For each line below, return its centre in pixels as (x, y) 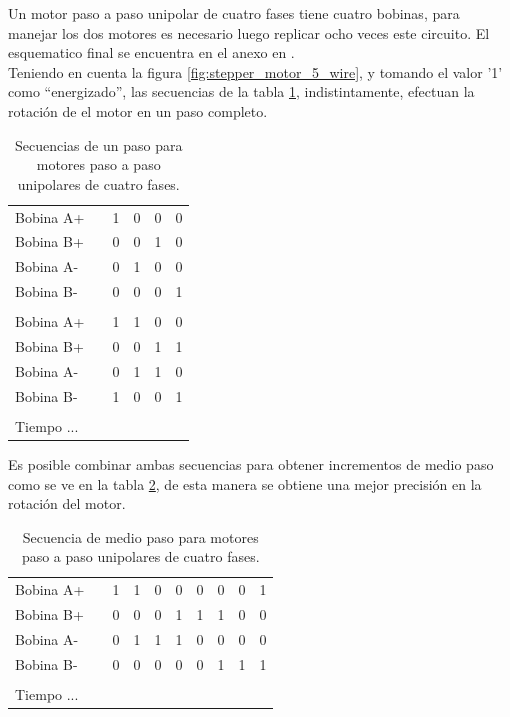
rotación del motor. (67, 503)
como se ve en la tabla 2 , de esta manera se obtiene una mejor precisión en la (245, 483)
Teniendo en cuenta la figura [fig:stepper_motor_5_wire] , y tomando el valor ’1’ (255, 71)
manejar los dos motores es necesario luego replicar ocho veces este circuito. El (249, 32)
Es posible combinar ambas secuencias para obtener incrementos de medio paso (251, 463)
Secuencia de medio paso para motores (140, 536)
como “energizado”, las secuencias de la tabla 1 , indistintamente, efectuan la (241, 91)
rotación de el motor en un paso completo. (138, 110)
